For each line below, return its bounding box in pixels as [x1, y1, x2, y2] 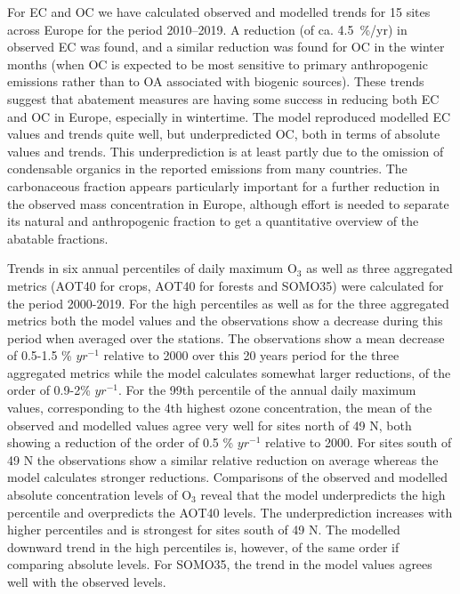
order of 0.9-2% [7, 381, 91, 399]
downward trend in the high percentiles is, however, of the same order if [7, 537, 399, 556]
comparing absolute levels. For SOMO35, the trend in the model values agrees [7, 555, 432, 574]
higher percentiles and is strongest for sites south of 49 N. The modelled [7, 520, 400, 539]
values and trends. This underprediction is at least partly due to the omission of [7, 141, 444, 160]
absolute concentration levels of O [7, 486, 192, 504]
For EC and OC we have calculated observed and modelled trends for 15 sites [7, 3, 431, 20]
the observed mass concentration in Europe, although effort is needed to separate [7, 194, 449, 213]
